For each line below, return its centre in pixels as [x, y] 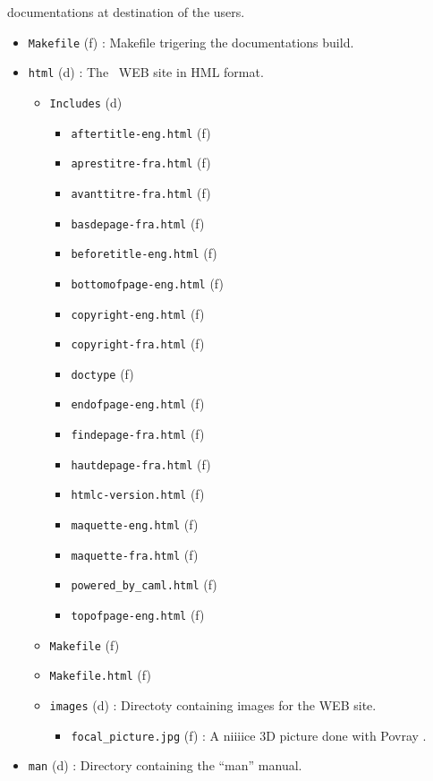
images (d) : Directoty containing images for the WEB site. [213, 705]
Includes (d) [86, 102]
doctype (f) [102, 373]
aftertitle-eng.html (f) [141, 132]
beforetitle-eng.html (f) [144, 253]
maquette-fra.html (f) [135, 554]
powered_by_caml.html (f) [144, 584]
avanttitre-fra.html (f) [141, 192]
